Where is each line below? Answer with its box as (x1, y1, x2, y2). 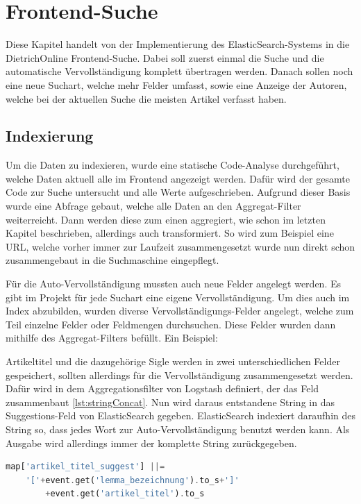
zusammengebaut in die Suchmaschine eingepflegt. (6, 253, 219, 267)
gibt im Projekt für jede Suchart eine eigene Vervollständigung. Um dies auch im (6, 289, 350, 304)
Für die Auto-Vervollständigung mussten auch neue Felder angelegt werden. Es (6, 276, 341, 291)
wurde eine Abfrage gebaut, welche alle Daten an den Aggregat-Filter (6, 199, 301, 213)
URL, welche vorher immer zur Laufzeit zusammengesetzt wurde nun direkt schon (6, 239, 355, 253)
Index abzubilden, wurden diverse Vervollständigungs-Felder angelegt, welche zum (6, 303, 354, 318)
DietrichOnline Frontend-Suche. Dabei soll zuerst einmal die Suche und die (6, 50, 324, 65)
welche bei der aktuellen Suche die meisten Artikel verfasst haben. (6, 91, 287, 106)
